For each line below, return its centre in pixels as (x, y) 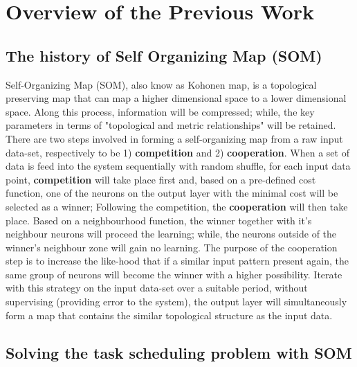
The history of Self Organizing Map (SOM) (164, 55)
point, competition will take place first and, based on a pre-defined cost (161, 179)
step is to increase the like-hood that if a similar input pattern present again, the (177, 261)
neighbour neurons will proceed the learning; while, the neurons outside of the (171, 234)
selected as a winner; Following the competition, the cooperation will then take (177, 206)
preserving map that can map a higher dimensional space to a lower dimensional (176, 98)
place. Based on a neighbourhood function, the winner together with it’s (159, 220)
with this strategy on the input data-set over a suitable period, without (157, 288)
